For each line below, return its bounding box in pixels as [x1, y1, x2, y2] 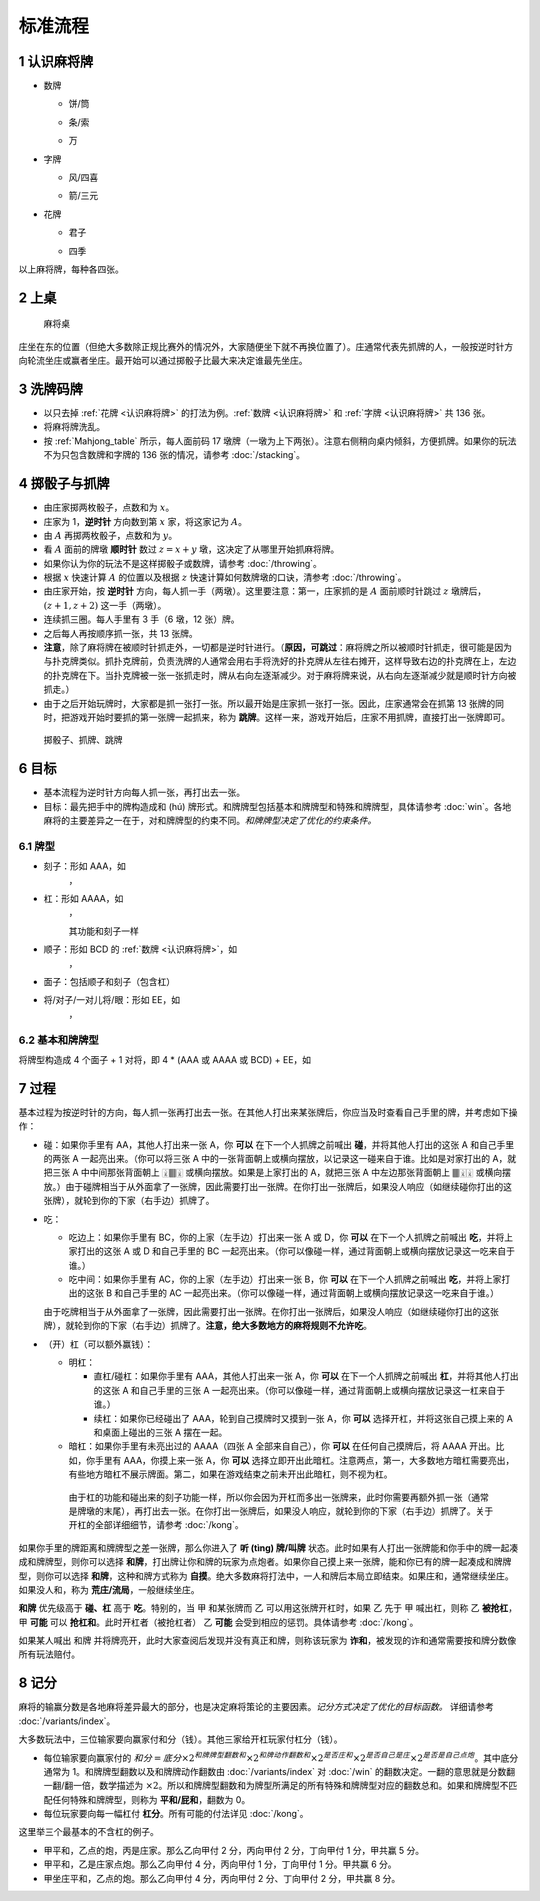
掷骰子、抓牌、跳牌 [43, 734, 123, 746]
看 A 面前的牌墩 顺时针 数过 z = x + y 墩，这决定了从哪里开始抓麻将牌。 [43, 543, 340, 555]
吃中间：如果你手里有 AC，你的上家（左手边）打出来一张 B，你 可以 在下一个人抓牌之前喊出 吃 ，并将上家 [68, 1273, 502, 1285]
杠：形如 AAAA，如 [43, 893, 124, 904]
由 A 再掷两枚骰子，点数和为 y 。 [43, 529, 178, 541]
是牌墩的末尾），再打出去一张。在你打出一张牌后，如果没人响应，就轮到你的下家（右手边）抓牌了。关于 [68, 1505, 494, 1517]
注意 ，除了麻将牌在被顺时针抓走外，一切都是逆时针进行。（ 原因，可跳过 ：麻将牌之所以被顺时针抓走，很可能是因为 [43, 641, 512, 654]
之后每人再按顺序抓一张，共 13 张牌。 [43, 627, 199, 639]
